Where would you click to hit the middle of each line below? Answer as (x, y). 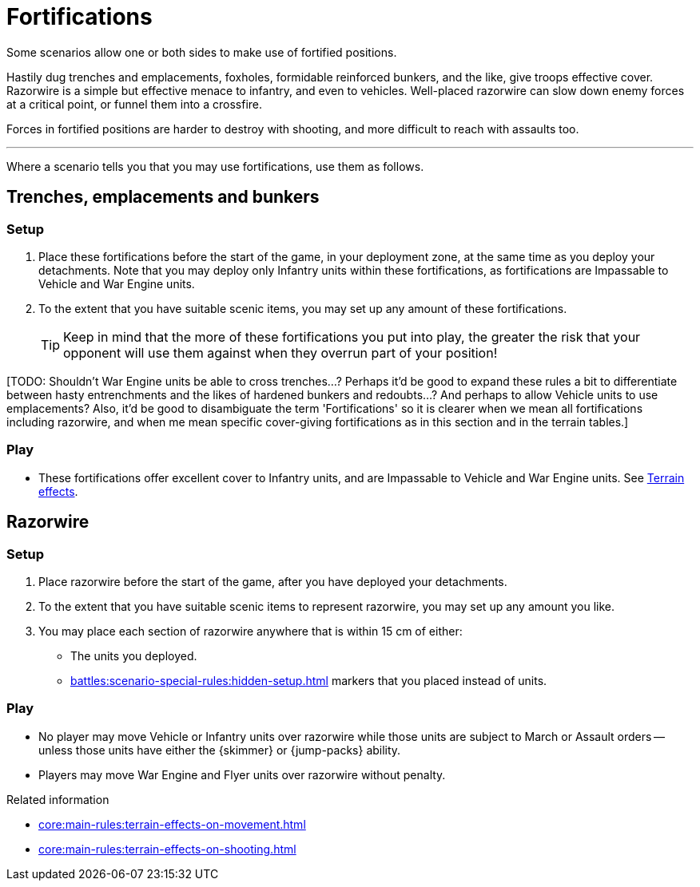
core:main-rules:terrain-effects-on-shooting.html (167, 849)
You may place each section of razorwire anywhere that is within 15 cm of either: (251, 631)
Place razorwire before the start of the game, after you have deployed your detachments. (273, 581)
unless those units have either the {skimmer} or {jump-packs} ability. (220, 750)
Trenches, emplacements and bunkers (163, 197)
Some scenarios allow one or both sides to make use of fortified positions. (202, 52)
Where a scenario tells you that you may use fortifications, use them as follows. (215, 166)
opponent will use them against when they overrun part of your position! (280, 352)
